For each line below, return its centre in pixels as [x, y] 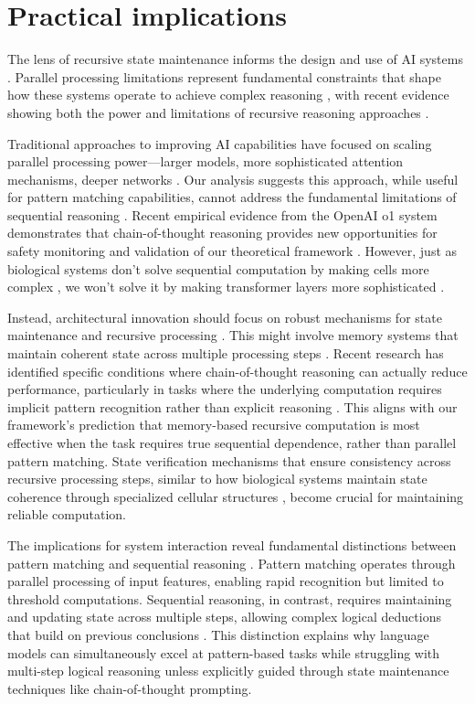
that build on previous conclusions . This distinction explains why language [218, 634]
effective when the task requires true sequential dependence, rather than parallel [232, 443]
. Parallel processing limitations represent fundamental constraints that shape [225, 76]
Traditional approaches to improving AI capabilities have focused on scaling [220, 143]
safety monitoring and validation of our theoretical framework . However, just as [232, 251]
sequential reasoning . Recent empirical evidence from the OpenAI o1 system [222, 214]
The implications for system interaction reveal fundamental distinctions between [232, 544]
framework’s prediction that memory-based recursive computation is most [214, 425]
